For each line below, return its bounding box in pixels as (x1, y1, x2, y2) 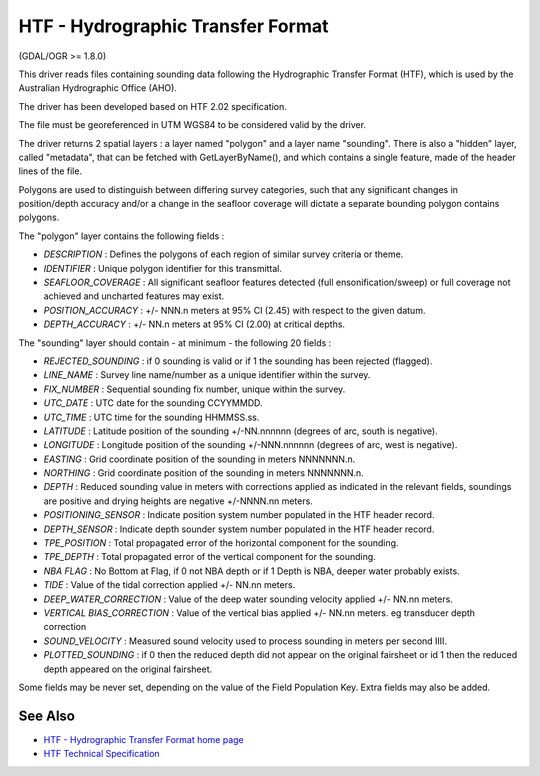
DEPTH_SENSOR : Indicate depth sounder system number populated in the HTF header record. (43, 523, 435, 535)
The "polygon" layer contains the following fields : (18, 230, 225, 242)
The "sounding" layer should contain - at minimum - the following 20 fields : (18, 336, 332, 349)
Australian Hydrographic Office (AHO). (18, 82, 177, 94)
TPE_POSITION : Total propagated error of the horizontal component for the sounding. (43, 537, 399, 549)
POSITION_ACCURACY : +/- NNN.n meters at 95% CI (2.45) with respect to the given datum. (43, 304, 426, 316)
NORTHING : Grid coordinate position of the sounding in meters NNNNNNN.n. (43, 467, 364, 479)
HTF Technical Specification (43, 748, 160, 760)
